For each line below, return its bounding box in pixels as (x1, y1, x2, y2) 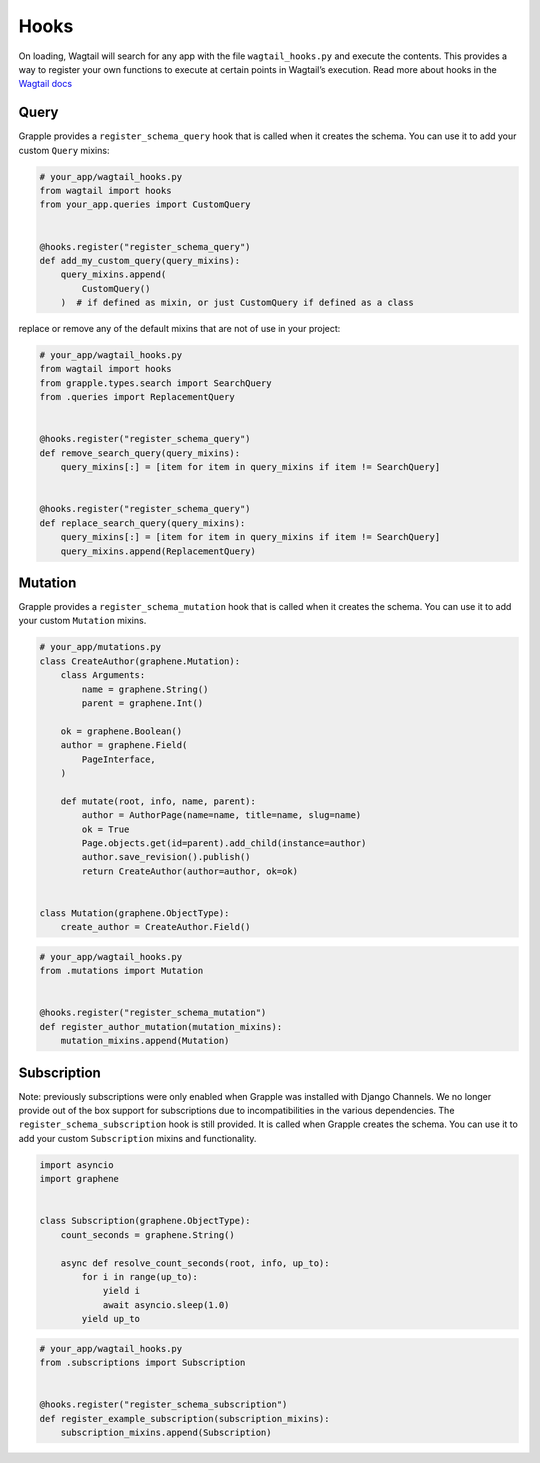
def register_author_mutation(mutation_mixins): (39, 1021, 283, 1032)
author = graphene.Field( (60, 740, 188, 751)
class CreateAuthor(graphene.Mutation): (39, 655, 240, 667)
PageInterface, (81, 753, 157, 765)
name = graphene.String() (81, 683, 209, 695)
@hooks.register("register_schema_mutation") (39, 1007, 267, 1019)
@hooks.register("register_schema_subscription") (39, 1399, 288, 1410)
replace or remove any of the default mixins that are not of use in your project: (18, 323, 341, 335)
